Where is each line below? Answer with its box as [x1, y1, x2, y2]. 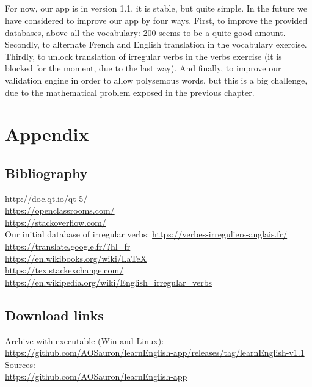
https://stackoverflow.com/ [5, 215, 106, 228]
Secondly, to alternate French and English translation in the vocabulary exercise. [5, 38, 307, 51]
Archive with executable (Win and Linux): [5, 334, 164, 347]
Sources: [5, 358, 35, 371]
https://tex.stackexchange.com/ [5, 264, 124, 277]
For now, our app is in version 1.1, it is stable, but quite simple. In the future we [5, 2, 308, 15]
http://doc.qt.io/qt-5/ [5, 192, 88, 204]
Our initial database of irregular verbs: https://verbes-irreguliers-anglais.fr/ [5, 228, 288, 241]
